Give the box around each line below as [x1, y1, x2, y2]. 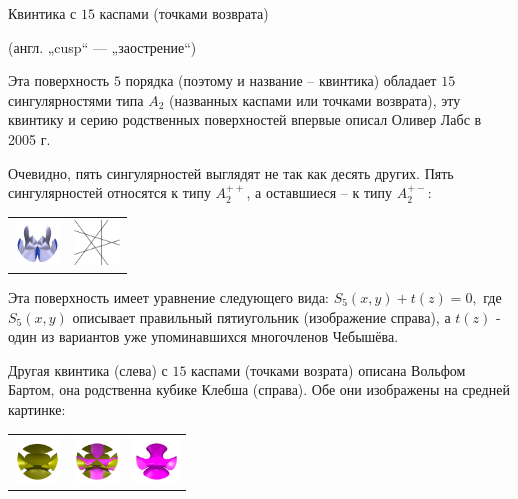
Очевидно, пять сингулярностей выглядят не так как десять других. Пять [8, 162, 454, 183]
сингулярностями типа [8, 89, 144, 110]
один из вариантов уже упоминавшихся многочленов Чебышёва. [8, 326, 399, 347]
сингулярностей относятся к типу [8, 182, 211, 203]
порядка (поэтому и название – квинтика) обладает [125, 70, 437, 91]
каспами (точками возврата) [99, 3, 269, 23]
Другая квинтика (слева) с [8, 359, 168, 380]
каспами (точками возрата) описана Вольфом [191, 359, 466, 380]
